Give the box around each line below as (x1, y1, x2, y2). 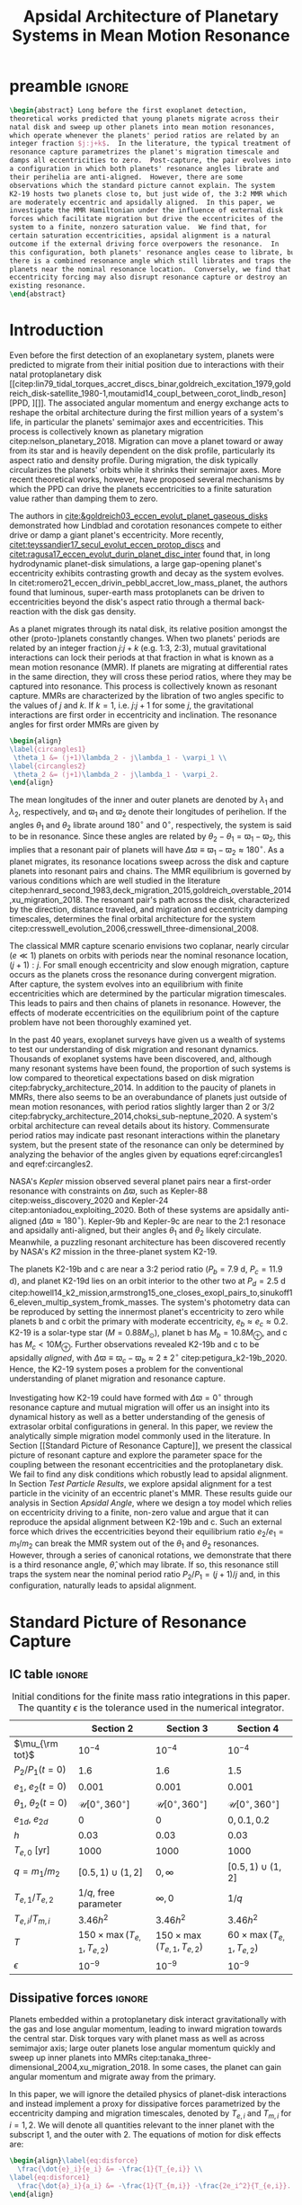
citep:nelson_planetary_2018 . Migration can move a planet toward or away (9, 436, 284, 446)
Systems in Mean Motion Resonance (12, 25, 290, 46)
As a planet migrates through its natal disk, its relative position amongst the (9, 623, 288, 634)
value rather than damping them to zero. (9, 493, 159, 504)
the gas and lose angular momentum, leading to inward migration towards (9, 2023, 283, 2034)
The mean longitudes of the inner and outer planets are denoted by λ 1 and (9, 794, 284, 808)
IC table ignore (9, 1666, 89, 1683)
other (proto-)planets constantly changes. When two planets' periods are (9, 633, 280, 644)
